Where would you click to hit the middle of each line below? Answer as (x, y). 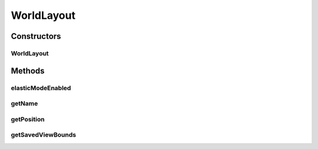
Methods (28, 71)
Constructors (36, 36)
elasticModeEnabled (41, 88)
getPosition (28, 119)
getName (24, 104)
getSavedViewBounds (44, 135)
